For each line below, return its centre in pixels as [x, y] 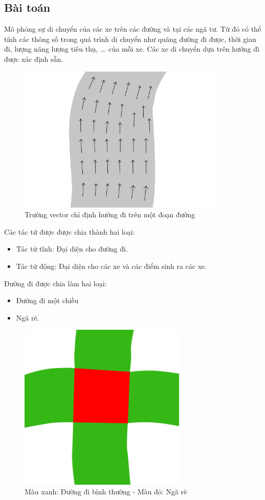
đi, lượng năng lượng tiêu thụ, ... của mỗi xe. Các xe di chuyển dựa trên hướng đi [132, 49]
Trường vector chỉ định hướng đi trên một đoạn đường [110, 214]
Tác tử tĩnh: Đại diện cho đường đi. [72, 249]
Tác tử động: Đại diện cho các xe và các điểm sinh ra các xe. [112, 266]
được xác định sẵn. [34, 59]
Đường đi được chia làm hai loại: [56, 283]
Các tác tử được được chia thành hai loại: [70, 231]
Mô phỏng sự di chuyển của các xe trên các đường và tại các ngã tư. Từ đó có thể [133, 29]
